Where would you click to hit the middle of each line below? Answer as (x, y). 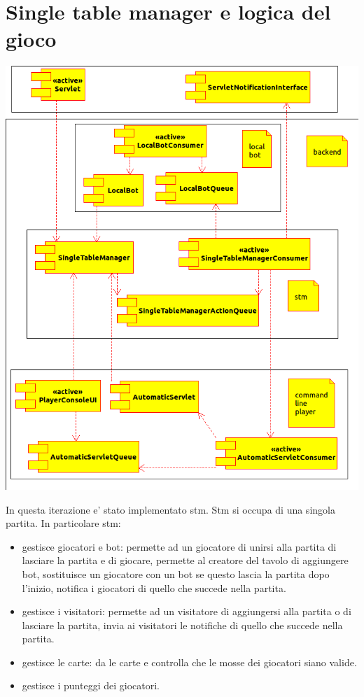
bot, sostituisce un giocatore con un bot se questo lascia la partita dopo (176, 573)
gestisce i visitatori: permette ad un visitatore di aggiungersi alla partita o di (187, 611)
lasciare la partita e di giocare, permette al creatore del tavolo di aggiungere (185, 560)
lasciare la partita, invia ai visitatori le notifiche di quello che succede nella (182, 625)
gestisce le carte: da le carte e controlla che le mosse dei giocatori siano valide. (189, 662)
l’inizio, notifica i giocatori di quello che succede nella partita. (154, 587)
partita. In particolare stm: (63, 523)
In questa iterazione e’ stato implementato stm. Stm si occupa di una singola (170, 509)
